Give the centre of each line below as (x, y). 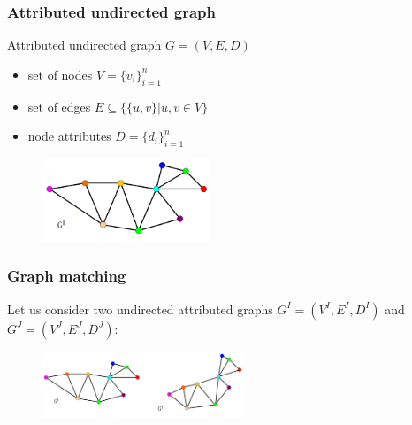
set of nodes (60, 74)
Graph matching (67, 276)
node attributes (69, 136)
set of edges (59, 106)
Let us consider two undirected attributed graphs (140, 309)
